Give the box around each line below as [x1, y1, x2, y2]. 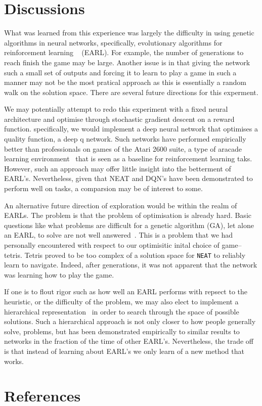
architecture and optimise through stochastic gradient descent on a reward [4, 113, 235, 124]
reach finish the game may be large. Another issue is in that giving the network [4, 57, 250, 67]
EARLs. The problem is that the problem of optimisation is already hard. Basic [4, 210, 251, 220]
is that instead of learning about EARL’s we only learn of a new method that [4, 346, 244, 356]
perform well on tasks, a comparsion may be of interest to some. [4, 183, 203, 194]
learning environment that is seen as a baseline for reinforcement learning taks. [4, 153, 252, 164]
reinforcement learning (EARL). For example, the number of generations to [4, 47, 244, 58]
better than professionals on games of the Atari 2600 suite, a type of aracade [4, 143, 242, 154]
